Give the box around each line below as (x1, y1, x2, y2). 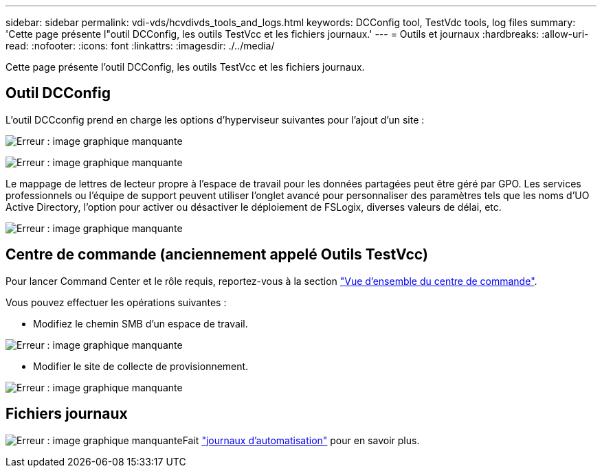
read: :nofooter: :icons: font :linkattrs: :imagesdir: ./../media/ (5, 40, 275, 51)
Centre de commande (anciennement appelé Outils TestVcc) (5, 246, 428, 264)
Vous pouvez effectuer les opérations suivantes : (5, 296, 227, 308)
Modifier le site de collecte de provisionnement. (33, 360, 249, 372)
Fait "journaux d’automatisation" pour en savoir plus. (182, 434, 420, 446)
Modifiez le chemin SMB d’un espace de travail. (33, 317, 248, 330)
